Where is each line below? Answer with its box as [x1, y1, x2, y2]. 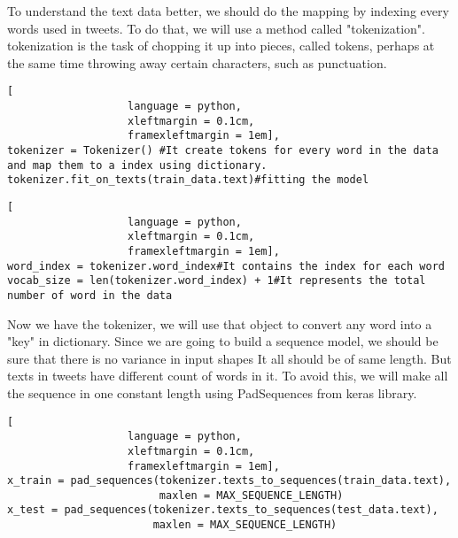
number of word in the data [7, 288, 173, 302]
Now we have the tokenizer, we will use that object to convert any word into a [7, 314, 432, 333]
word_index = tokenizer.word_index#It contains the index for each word [7, 259, 445, 273]
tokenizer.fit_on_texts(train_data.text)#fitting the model [7, 173, 369, 187]
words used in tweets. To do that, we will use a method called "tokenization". [7, 19, 425, 37]
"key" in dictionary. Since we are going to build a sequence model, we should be [7, 332, 439, 350]
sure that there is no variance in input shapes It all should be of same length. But [7, 349, 452, 367]
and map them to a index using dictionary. [7, 158, 268, 172]
